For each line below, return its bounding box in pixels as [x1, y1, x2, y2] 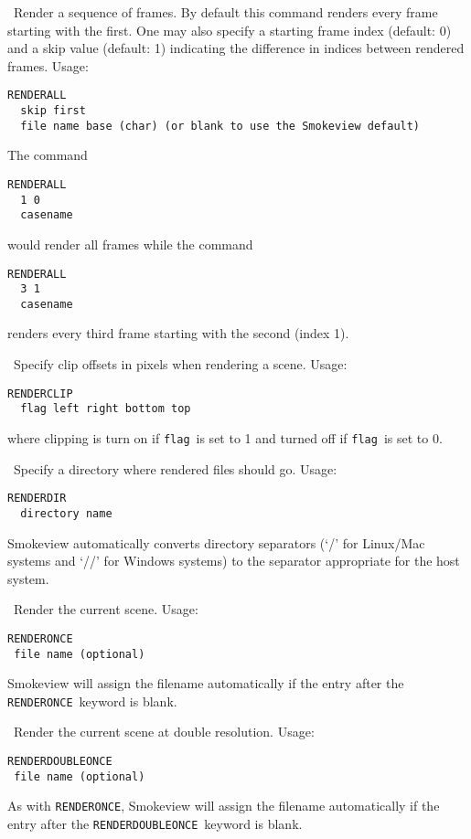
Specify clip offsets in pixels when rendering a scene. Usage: [13, 355, 348, 374]
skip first [20, 104, 86, 118]
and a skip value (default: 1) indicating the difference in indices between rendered [7, 38, 465, 58]
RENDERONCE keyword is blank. [7, 691, 177, 710]
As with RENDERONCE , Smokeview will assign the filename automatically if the [7, 796, 440, 815]
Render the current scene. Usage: [13, 600, 198, 619]
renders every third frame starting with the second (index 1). [7, 324, 349, 343]
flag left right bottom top [20, 402, 191, 416]
